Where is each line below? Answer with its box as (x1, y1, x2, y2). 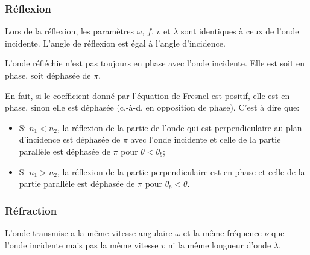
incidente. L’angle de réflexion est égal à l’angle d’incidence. (5, 36, 226, 49)
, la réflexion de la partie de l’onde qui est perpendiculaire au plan (57, 121, 302, 134)
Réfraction (5, 202, 57, 218)
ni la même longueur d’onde (168, 238, 271, 251)
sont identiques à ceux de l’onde (181, 25, 299, 37)
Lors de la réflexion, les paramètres (5, 25, 134, 37)
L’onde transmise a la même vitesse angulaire (5, 226, 172, 239)
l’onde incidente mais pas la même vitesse (5, 238, 159, 251)
